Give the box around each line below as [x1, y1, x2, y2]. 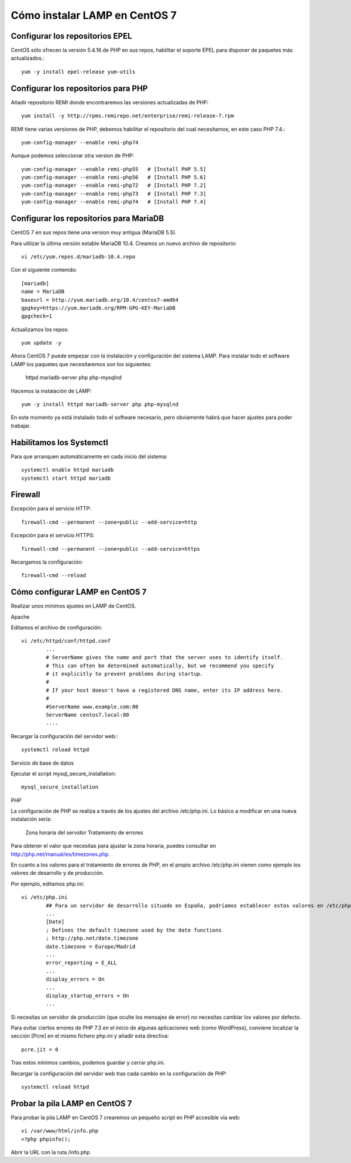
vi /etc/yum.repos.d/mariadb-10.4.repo [21, 253, 136, 260]
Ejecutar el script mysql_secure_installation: [11, 770, 116, 777]
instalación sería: [11, 816, 52, 823]
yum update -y [21, 340, 61, 346]
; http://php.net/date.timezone [46, 935, 139, 942]
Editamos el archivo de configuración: [11, 624, 102, 631]
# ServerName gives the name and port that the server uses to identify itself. [46, 654, 284, 661]
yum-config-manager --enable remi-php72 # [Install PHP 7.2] [21, 182, 207, 189]
